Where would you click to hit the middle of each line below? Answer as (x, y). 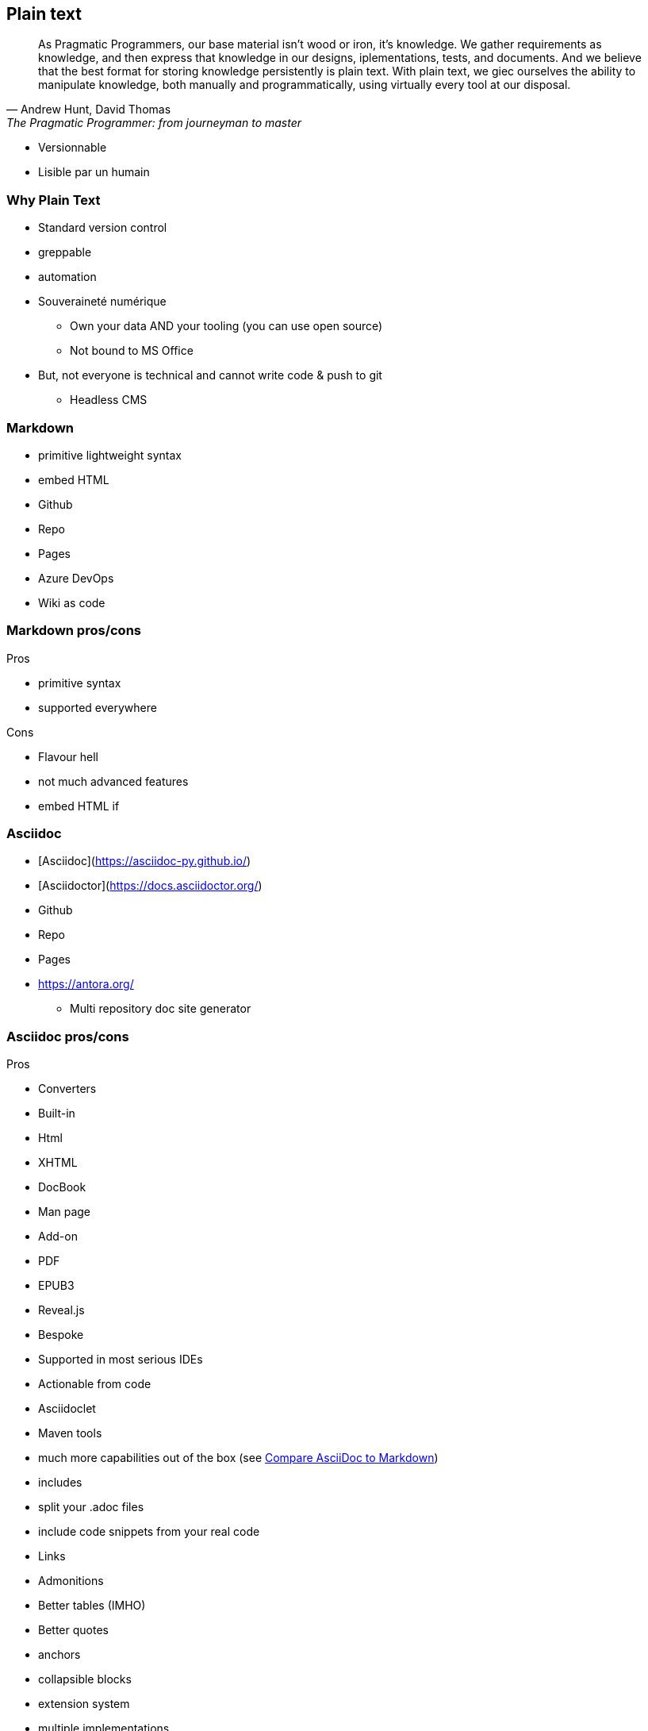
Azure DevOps (76, 578)
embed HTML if (79, 806)
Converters (67, 1089)
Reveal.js (61, 1310)
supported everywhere (98, 707)
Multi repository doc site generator (161, 1009)
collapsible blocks (85, 1679)
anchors (59, 1655)
